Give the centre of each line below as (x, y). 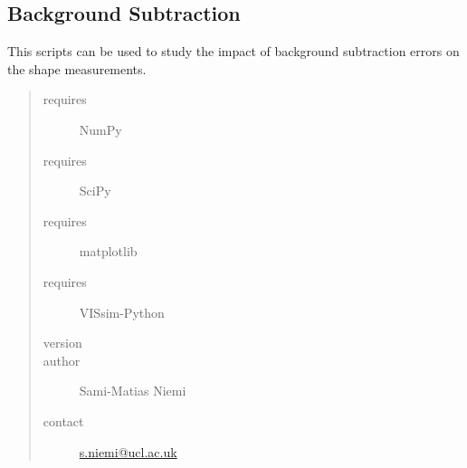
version (62, 343)
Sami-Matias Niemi (133, 391)
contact (63, 420)
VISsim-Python (122, 312)
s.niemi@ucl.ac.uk (128, 451)
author (62, 360)
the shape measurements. (77, 68)
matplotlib (108, 251)
